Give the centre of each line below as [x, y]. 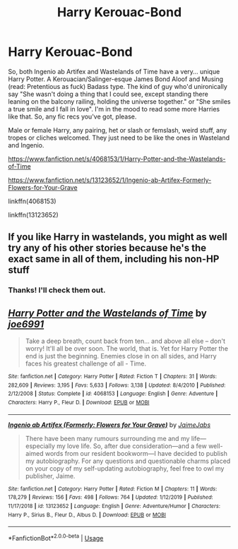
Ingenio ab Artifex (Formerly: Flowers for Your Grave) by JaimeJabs [109, 425]
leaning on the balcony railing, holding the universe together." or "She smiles [119, 101]
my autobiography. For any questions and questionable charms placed [128, 461]
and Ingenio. [26, 145]
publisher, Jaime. [50, 476]
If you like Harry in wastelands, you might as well [118, 237]
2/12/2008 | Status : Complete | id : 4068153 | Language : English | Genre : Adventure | [113, 394]
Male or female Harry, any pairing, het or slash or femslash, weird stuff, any [118, 130]
